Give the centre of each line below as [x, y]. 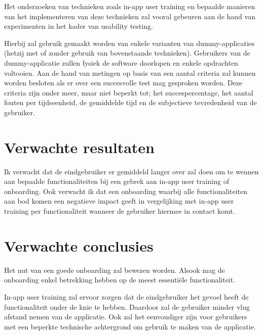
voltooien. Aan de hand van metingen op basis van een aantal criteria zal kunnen [130, 73]
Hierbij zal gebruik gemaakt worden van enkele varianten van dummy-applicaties [129, 43]
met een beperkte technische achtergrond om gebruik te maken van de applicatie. [130, 326]
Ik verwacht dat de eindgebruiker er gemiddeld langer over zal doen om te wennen [131, 171]
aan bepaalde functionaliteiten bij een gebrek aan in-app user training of [117, 181]
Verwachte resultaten [79, 147]
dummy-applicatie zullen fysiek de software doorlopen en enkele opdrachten [121, 62]
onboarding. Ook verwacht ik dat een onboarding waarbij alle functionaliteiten [126, 191]
